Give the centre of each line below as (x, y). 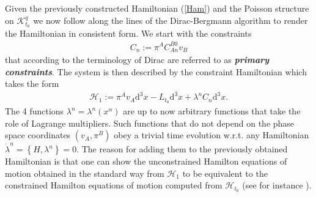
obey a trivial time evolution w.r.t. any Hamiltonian (211, 135)
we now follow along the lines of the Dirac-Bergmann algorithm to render (171, 20)
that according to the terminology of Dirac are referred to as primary (137, 59)
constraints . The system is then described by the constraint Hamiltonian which (156, 71)
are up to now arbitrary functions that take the (212, 111)
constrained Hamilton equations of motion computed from (114, 185)
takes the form (32, 84)
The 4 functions (35, 111)
